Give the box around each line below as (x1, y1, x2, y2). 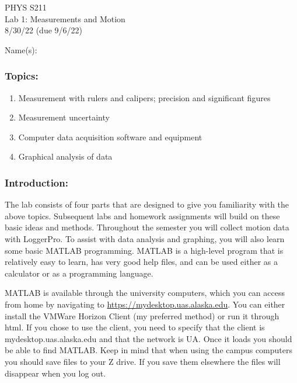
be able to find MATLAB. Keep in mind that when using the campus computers (5, 344, 292, 356)
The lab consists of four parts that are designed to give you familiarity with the (5, 198, 289, 211)
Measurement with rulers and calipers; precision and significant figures (18, 91, 271, 103)
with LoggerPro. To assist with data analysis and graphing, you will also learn (5, 232, 285, 244)
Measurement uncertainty (18, 111, 110, 123)
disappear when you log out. (5, 367, 106, 379)
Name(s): (5, 43, 37, 56)
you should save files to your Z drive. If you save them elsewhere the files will (5, 355, 281, 367)
